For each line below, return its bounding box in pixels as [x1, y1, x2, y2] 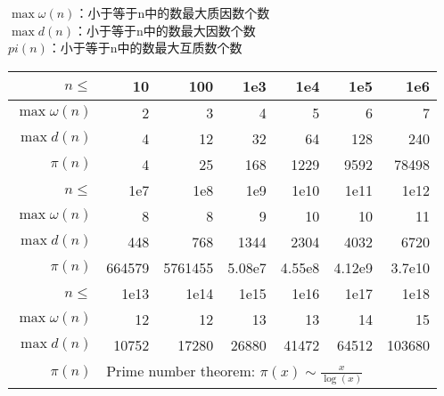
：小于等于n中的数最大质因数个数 [75, 4, 270, 21]
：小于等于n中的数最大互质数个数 [47, 38, 243, 57]
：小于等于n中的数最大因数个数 [73, 20, 256, 39]
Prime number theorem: [106, 360, 256, 381]
